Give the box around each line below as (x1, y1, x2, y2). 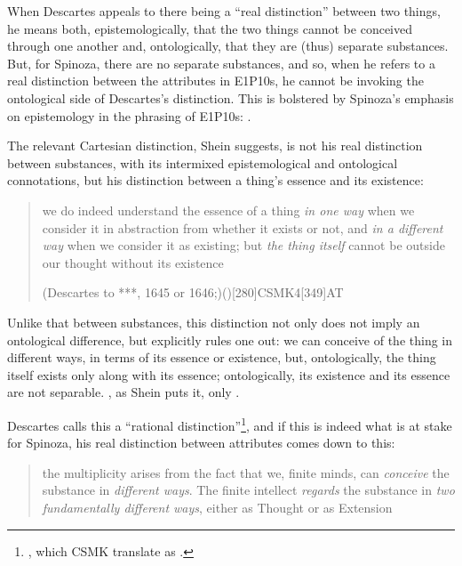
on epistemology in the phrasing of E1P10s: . (7, 106, 251, 125)
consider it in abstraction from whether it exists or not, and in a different (42, 218, 443, 237)
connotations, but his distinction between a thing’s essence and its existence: (7, 171, 424, 190)
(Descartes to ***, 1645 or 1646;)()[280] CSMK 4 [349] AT (42, 283, 344, 302)
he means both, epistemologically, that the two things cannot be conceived (7, 19, 412, 37)
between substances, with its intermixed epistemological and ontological (7, 153, 398, 172)
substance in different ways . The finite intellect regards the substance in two (42, 481, 455, 499)
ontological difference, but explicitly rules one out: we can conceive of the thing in (7, 330, 453, 349)
